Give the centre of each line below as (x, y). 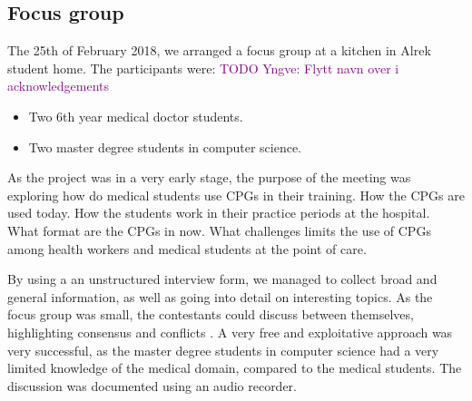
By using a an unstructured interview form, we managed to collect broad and (222, 279)
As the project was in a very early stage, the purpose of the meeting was (209, 177)
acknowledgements (59, 86)
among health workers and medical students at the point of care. (187, 248)
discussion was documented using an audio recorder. (152, 385)
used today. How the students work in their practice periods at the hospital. (219, 213)
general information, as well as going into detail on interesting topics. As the (220, 296)
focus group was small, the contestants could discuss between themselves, (211, 314)
